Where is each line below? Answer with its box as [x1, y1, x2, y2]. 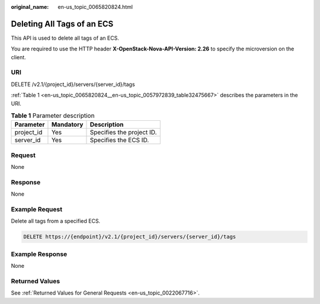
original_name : [11, 4, 49, 10]
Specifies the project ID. [89, 128, 157, 136]
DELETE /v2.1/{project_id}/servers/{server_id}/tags [11, 81, 136, 88]
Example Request [11, 205, 62, 213]
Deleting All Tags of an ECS [11, 18, 114, 29]
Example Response [11, 249, 68, 258]
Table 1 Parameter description [11, 111, 95, 120]
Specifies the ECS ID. [89, 136, 149, 145]
